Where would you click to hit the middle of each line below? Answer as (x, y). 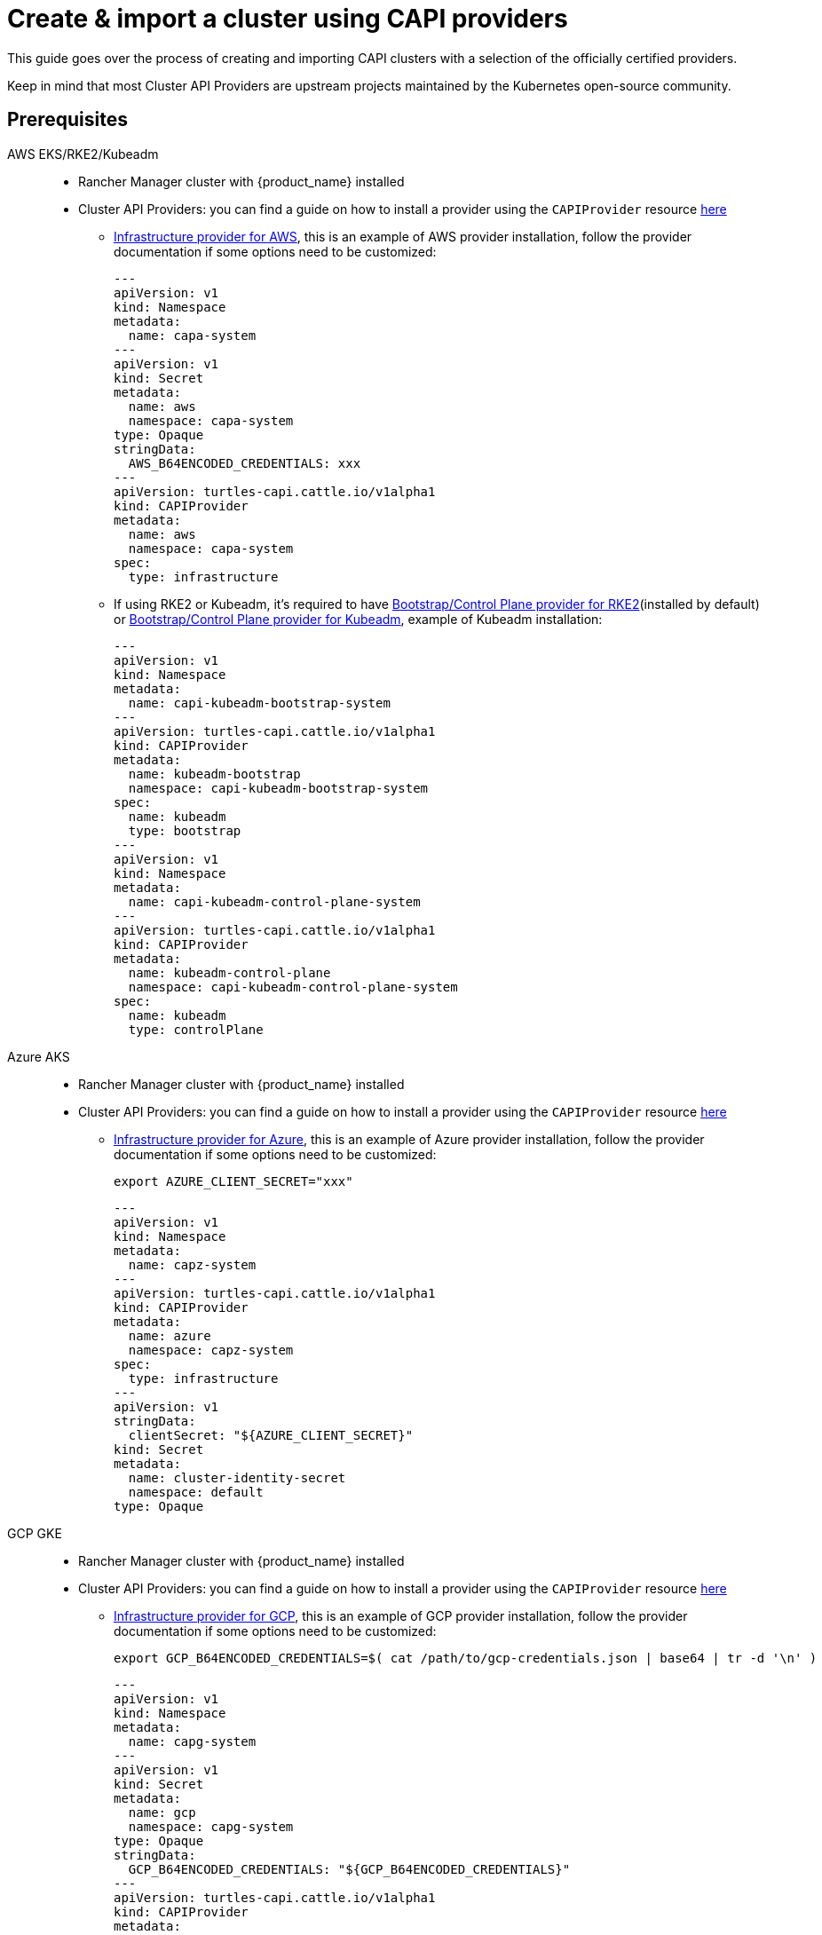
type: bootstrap (185, 830)
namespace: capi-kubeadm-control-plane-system (293, 987)
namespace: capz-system (211, 1350)
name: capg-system (192, 1741)
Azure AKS (39, 1056)
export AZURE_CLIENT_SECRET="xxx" (233, 1181)
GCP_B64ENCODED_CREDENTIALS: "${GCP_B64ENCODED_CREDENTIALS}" (349, 1869)
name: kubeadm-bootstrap (214, 774)
